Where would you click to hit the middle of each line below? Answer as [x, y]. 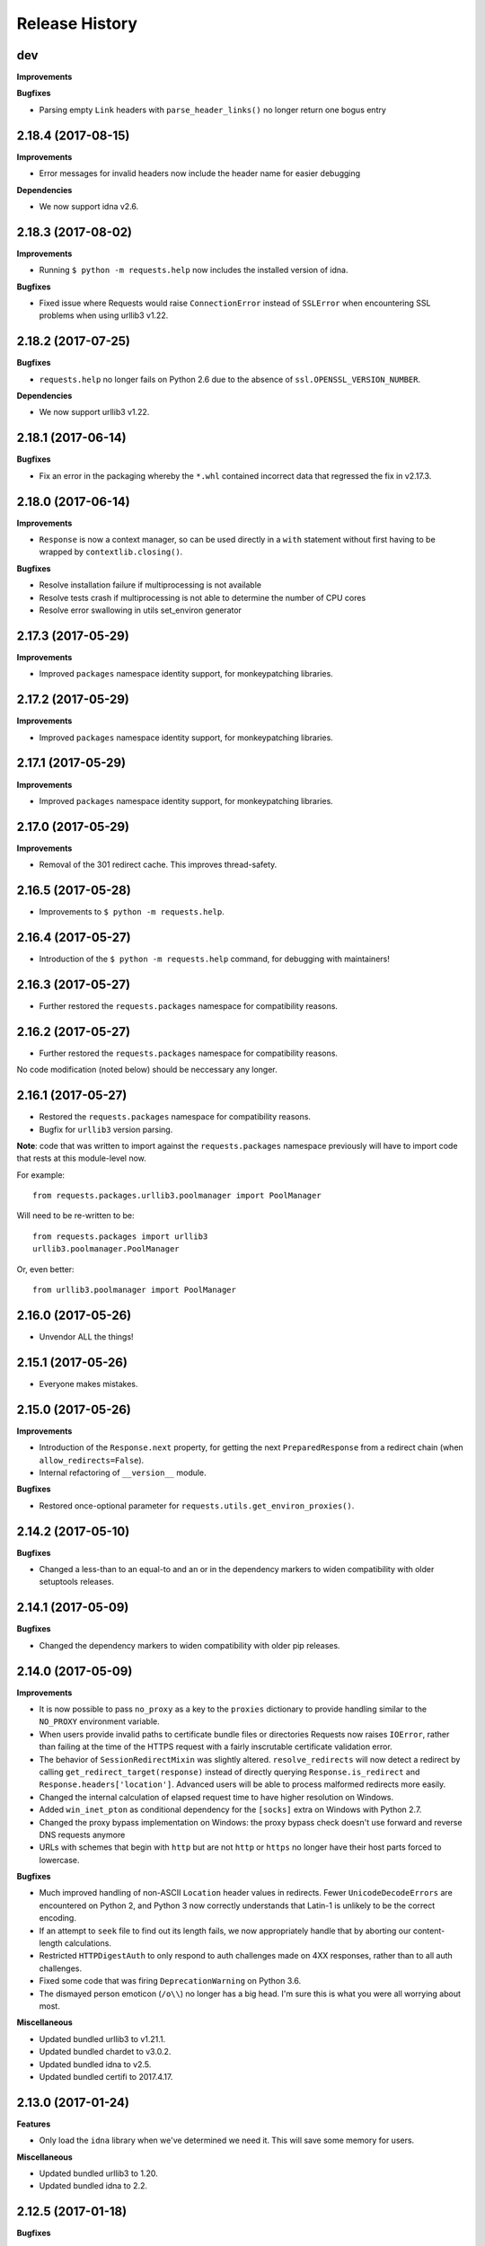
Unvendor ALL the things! [86, 1336]
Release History [77, 23]
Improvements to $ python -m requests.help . [132, 912]
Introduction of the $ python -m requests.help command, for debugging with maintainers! [214, 959]
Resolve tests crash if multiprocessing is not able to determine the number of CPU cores [203, 597]
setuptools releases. [76, 1582]
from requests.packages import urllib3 [120, 1236]
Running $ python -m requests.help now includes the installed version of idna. [194, 270]
